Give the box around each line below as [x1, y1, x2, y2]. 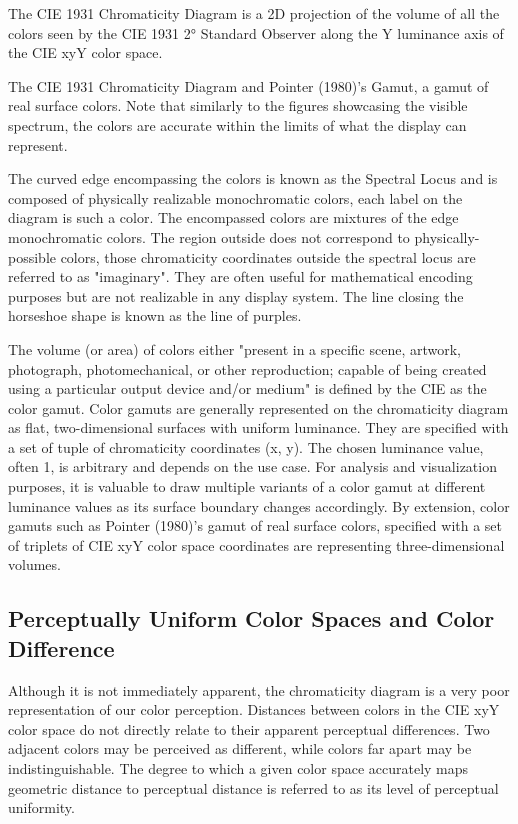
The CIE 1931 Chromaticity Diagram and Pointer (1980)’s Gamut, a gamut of [8, 75, 489, 96]
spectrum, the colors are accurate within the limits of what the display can [8, 114, 467, 135]
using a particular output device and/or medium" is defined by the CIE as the [8, 378, 487, 399]
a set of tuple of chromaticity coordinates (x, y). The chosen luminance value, [8, 436, 484, 457]
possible [8, 246, 56, 267]
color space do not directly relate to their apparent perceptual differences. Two [8, 718, 490, 739]
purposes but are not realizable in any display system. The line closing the [8, 285, 464, 306]
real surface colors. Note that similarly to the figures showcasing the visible [8, 95, 468, 116]
